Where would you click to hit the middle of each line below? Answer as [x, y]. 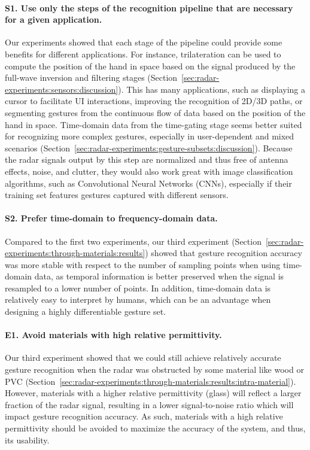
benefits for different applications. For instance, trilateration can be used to [143, 54]
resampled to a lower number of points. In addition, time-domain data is [138, 288]
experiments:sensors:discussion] [62, 89]
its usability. [27, 440]
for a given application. [54, 19]
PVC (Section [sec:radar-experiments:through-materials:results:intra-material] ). [151, 381]
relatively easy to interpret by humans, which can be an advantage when [138, 300]
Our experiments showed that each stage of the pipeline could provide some [144, 42]
